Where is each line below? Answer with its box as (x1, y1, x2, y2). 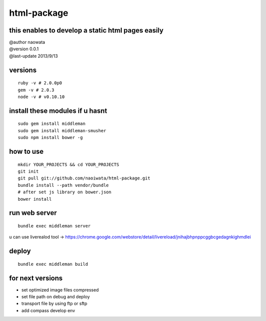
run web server (9, 209, 57, 217)
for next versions (9, 274, 63, 282)
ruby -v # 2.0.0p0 (18, 80, 63, 86)
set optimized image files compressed (21, 286, 99, 293)
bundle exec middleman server (18, 223, 91, 229)
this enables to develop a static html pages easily (9, 26, 164, 35)
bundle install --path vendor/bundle (18, 182, 109, 188)
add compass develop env (21, 307, 75, 313)
